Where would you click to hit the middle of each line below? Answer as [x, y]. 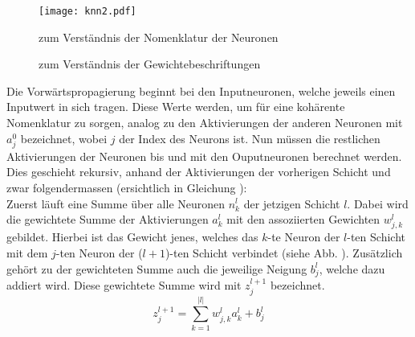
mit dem [27, 252]
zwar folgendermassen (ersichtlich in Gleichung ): [127, 187]
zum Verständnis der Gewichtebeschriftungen [150, 64]
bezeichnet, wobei [64, 138]
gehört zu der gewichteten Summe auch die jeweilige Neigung [157, 268]
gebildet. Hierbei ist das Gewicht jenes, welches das [132, 237]
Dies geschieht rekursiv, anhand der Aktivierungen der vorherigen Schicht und [199, 172]
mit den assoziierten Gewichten [303, 219]
